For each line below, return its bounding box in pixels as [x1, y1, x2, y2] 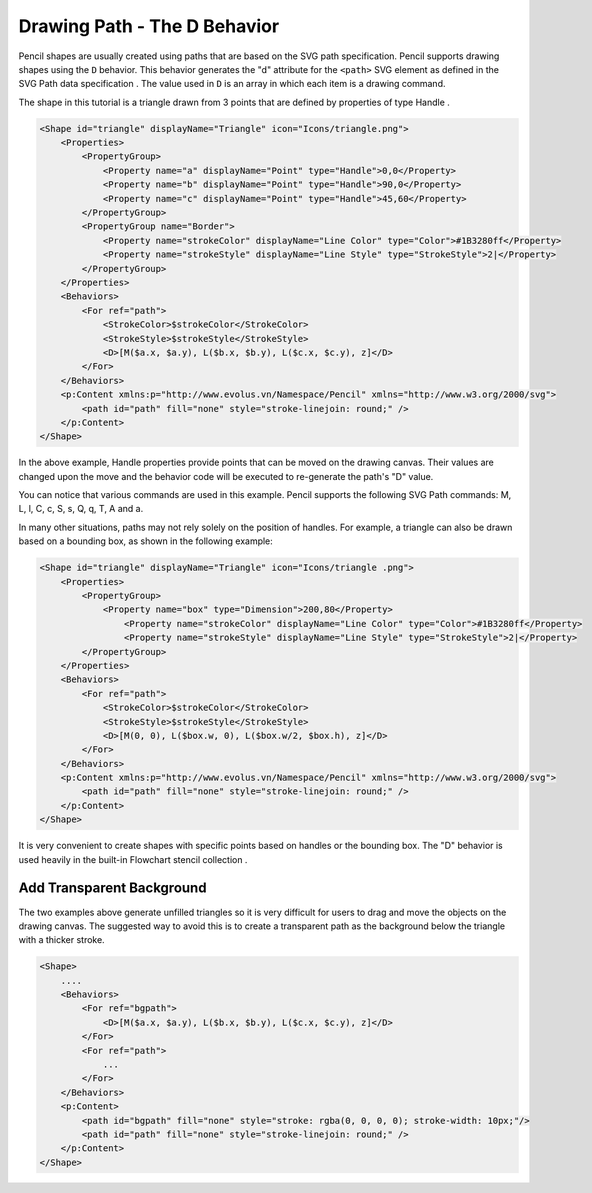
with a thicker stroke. [18, 934, 105, 946]
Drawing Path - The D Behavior [18, 15, 280, 37]
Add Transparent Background [18, 880, 207, 897]
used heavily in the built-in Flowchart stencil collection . [18, 853, 248, 865]
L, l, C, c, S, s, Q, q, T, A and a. [18, 503, 144, 515]
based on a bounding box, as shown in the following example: [18, 535, 274, 547]
